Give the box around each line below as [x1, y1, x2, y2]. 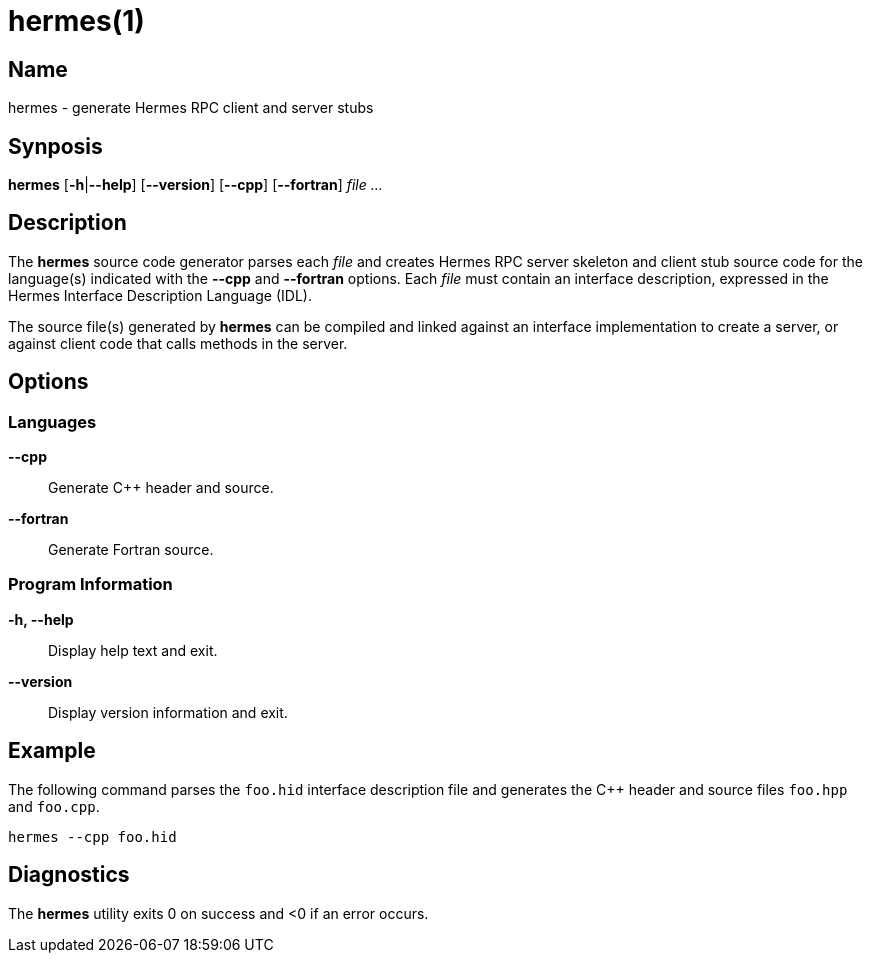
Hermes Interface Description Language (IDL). [8, 286, 312, 304]
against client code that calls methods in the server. [8, 334, 348, 352]
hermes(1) [8, 4, 145, 38]
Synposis [8, 133, 103, 159]
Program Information [8, 574, 173, 595]
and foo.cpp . [8, 797, 100, 815]
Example [8, 738, 96, 764]
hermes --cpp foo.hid [8, 828, 177, 845]
